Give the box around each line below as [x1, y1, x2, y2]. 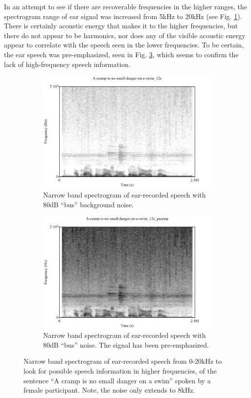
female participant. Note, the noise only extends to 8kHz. [23, 385, 195, 395]
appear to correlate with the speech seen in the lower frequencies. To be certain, [4, 40, 244, 50]
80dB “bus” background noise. [43, 199, 134, 209]
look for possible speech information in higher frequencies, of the [23, 365, 217, 376]
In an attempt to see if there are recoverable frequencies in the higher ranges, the [4, 1, 248, 11]
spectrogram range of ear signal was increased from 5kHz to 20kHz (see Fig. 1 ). [4, 11, 242, 21]
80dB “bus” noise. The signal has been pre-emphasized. [43, 339, 209, 350]
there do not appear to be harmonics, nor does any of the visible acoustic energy [4, 30, 246, 40]
